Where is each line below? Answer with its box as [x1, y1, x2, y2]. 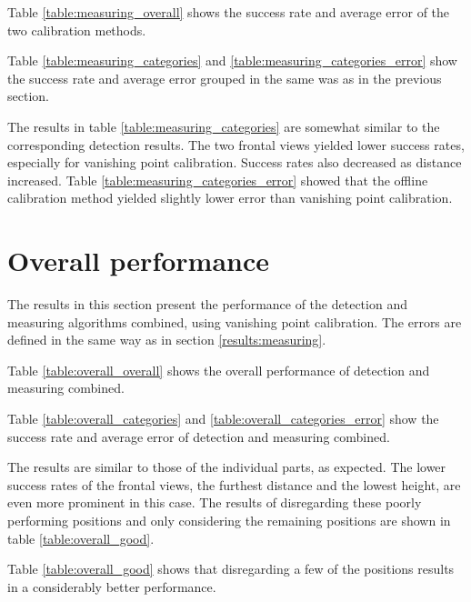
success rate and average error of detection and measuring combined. [7, 426, 390, 446]
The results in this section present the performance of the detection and [7, 295, 407, 314]
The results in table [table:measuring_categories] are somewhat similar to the [7, 116, 440, 135]
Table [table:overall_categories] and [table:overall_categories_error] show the [7, 409, 439, 428]
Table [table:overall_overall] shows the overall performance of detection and [7, 360, 430, 379]
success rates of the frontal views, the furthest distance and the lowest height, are [7, 475, 461, 494]
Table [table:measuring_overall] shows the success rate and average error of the [7, 3, 450, 21]
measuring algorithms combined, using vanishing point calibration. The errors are [7, 312, 462, 331]
